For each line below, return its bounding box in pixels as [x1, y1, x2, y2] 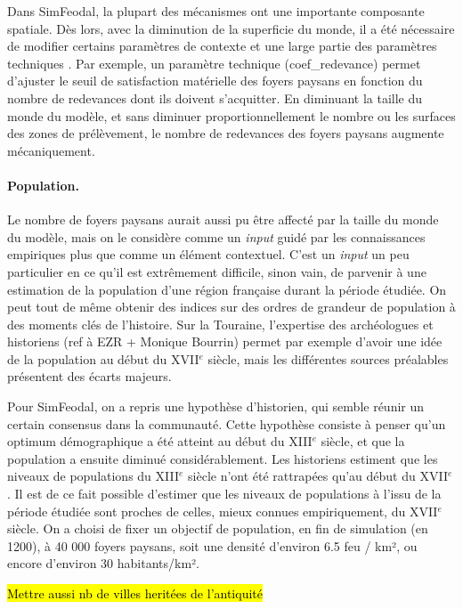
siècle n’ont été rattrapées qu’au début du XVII [188, 467, 448, 485]
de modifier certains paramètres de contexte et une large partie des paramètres [7, 37, 437, 55]
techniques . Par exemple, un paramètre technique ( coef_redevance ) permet [7, 53, 421, 72]
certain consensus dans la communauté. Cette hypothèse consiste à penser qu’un [7, 414, 446, 433]
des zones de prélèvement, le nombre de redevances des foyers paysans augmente [7, 124, 444, 142]
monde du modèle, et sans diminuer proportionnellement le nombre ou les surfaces [7, 106, 456, 125]
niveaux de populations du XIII [7, 467, 180, 485]
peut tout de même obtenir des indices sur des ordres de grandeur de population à [7, 297, 456, 316]
